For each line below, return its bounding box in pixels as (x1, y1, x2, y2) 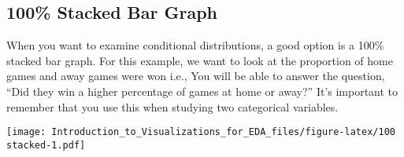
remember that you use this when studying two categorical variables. (6, 98, 339, 115)
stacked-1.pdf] (6, 139, 86, 151)
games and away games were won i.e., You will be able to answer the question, (6, 68, 385, 84)
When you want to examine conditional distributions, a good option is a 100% (6, 37, 384, 53)
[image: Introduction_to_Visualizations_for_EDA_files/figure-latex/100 (6, 126, 395, 138)
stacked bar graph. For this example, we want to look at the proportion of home (6, 52, 393, 68)
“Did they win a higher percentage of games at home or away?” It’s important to (6, 82, 398, 99)
